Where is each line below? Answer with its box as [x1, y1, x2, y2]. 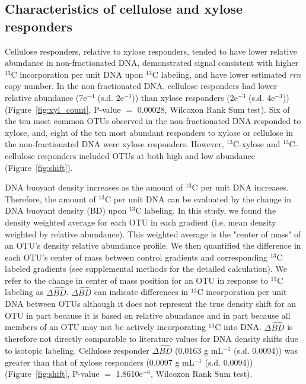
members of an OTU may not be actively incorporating [5, 320, 206, 333]
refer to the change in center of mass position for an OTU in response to [5, 274, 268, 286]
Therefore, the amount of [5, 192, 96, 205]
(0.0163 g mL [175, 344, 224, 357]
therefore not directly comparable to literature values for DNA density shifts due [5, 332, 298, 345]
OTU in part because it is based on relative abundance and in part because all [5, 309, 291, 321]
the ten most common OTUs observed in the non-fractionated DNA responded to [5, 115, 301, 127]
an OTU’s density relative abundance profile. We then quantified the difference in [5, 239, 301, 252]
